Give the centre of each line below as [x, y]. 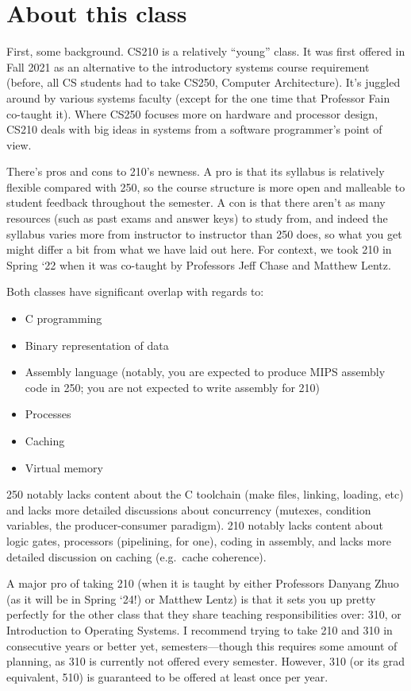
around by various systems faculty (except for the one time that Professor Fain [198, 97]
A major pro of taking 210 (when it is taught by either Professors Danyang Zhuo [203, 583]
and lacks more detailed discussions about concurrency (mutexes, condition [189, 509]
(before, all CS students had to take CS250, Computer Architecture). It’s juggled [204, 82]
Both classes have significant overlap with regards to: [135, 291]
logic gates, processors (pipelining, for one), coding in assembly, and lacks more [199, 540]
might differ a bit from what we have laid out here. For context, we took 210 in [199, 249]
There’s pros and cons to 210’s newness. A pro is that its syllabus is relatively [196, 171]
